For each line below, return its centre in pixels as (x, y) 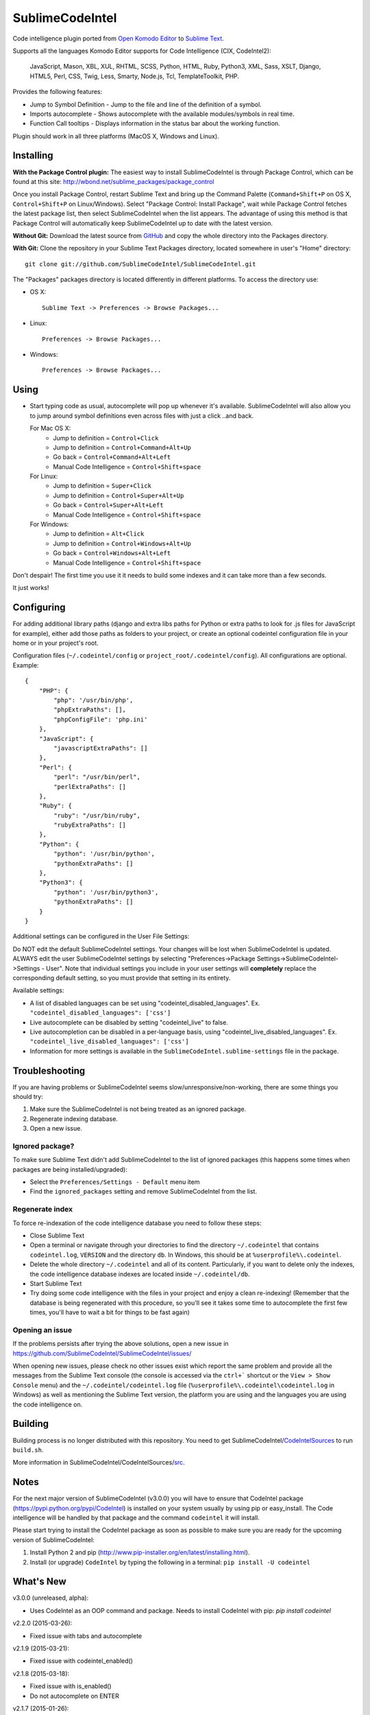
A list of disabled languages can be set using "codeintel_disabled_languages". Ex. (145, 1003)
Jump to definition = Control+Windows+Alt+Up (122, 543)
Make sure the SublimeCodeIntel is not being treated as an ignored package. (138, 1109)
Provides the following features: (58, 92)
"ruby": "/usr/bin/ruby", (97, 815)
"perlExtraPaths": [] (90, 786)
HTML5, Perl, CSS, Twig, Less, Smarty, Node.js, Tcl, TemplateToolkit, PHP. (135, 76)
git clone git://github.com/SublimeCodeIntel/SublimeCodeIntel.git (140, 264)
